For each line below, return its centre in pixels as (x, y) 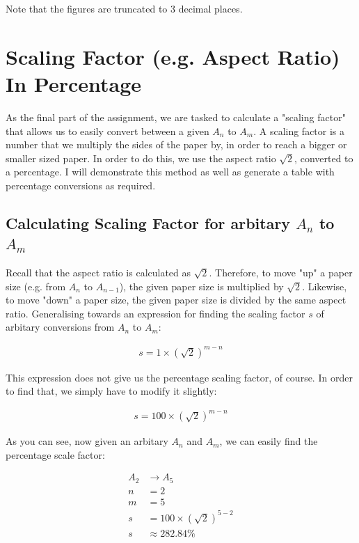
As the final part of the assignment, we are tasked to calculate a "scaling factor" (176, 117)
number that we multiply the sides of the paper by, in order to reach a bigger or (176, 144)
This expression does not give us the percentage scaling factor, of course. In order (179, 377)
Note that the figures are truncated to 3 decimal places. (124, 8)
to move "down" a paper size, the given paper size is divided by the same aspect (176, 300)
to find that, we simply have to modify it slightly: (111, 391)
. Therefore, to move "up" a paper (281, 273)
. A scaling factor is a (299, 131)
